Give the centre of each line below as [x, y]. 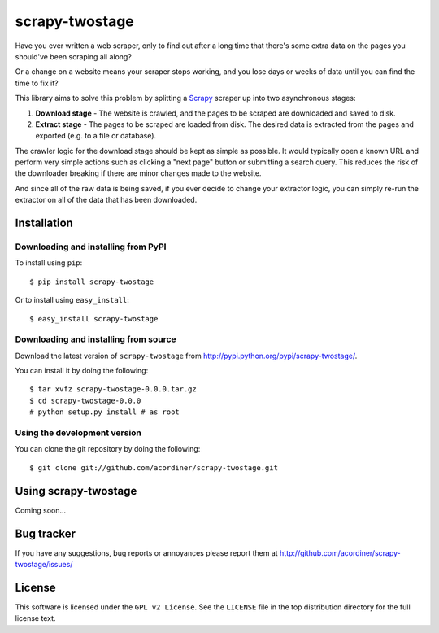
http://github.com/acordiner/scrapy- [340, 552]
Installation [44, 223]
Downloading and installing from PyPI [91, 247]
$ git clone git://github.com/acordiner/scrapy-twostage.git [154, 467]
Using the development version [78, 433]
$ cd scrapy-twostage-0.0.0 [85, 400]
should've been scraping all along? [73, 56]
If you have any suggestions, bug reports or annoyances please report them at [146, 552]
